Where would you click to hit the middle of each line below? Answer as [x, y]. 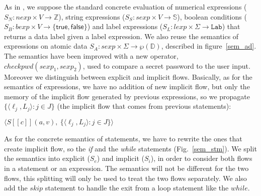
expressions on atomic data [46, 46]
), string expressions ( [92, 16]
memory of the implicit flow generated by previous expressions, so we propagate [127, 96]
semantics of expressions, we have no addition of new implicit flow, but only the [127, 86]
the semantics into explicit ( [47, 158]
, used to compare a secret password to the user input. [166, 65]
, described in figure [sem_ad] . [209, 46]
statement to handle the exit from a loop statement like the [137, 188]
